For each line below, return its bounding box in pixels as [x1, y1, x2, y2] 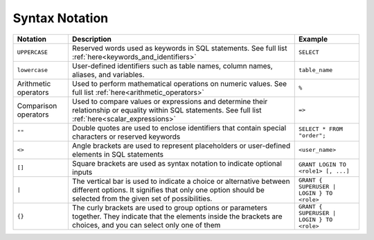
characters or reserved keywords [71, 132, 181, 142]
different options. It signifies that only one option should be [71, 185, 265, 194]
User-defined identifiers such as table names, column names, [71, 61, 273, 71]
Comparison [17, 101, 57, 110]
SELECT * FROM [298, 125, 343, 132]
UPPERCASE [17, 49, 48, 56]
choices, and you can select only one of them [71, 220, 221, 230]
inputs [71, 167, 93, 177]
